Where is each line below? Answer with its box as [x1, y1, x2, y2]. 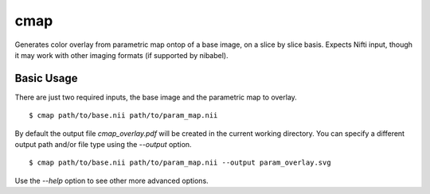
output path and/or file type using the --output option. [14, 140, 192, 149]
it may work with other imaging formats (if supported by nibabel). [14, 50, 229, 60]
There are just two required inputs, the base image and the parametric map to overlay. [14, 92, 298, 102]
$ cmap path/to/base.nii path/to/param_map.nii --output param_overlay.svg [29, 158, 331, 167]
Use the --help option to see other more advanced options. [14, 176, 209, 185]
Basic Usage [14, 72, 78, 85]
